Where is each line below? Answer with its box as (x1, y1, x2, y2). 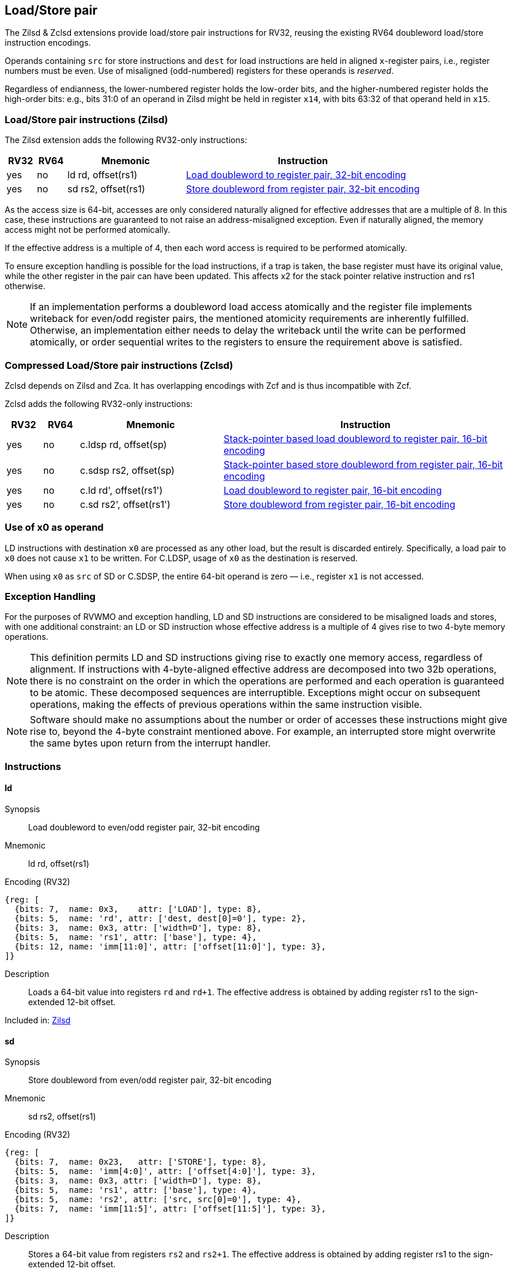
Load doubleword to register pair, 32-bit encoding (186, 169, 406, 181)
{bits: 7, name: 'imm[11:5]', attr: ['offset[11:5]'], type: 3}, (14, 1204, 326, 1214)
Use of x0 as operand (5, 521, 104, 534)
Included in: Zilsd (5, 1015, 71, 1026)
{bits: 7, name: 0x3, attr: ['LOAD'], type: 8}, (14, 904, 262, 914)
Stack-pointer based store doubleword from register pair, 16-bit (223, 458, 503, 470)
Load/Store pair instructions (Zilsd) (5, 113, 168, 125)
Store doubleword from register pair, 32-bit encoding (186, 183, 420, 195)
